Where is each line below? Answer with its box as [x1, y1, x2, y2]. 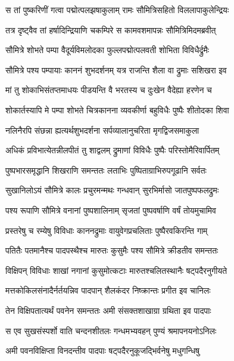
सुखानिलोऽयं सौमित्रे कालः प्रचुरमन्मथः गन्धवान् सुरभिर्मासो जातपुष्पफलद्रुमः [5, 184, 219, 196]
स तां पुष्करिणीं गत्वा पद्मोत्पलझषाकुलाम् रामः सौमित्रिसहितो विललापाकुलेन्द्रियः [5, 4, 229, 16]
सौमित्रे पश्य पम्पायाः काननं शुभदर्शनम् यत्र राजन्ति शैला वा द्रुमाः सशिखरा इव [5, 63, 227, 76]
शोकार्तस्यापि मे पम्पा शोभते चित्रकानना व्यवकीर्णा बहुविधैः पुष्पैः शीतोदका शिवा [5, 103, 229, 116]
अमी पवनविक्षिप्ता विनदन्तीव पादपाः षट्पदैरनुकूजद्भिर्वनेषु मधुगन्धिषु [5, 344, 200, 357]
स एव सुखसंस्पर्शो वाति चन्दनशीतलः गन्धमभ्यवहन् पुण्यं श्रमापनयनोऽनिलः [5, 324, 217, 337]
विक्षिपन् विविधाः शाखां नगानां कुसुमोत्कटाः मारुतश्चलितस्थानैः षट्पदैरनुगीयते [5, 264, 227, 276]
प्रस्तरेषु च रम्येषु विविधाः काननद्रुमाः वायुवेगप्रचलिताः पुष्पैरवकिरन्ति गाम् [5, 224, 208, 236]
